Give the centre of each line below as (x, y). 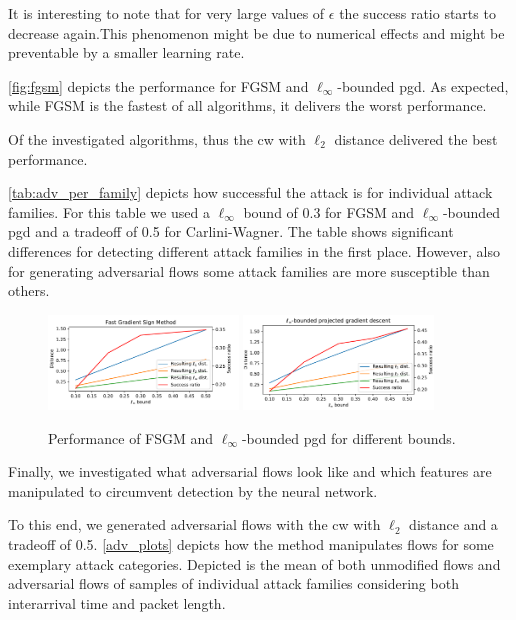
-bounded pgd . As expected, (423, 85)
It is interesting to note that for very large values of (166, 13)
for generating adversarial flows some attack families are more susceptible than (249, 270)
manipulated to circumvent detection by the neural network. (193, 490)
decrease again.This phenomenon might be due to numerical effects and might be (256, 32)
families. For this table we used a (109, 211)
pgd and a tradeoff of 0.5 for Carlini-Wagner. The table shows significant (231, 231)
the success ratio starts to (417, 13)
